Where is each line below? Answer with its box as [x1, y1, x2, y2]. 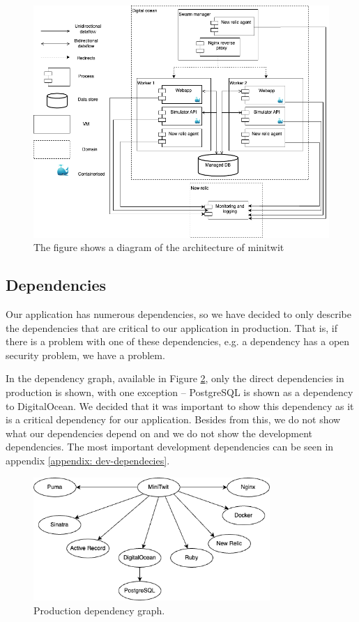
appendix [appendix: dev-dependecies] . [6, 453, 170, 467]
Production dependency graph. [33, 602, 165, 617]
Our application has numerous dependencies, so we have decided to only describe [6, 307, 351, 321]
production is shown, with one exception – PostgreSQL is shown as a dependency [6, 385, 353, 400]
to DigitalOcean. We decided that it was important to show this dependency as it [6, 398, 354, 413]
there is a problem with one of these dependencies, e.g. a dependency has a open [6, 334, 350, 349]
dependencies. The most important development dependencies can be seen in [6, 439, 334, 454]
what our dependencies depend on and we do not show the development [6, 425, 313, 440]
